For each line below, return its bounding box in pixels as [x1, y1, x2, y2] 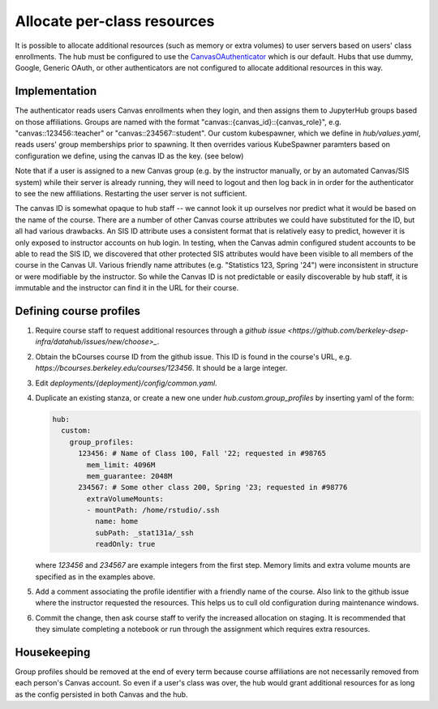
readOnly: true [94, 539, 156, 549]
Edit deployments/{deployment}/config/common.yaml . [35, 378, 218, 388]
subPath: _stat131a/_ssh [94, 528, 194, 537]
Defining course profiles [15, 304, 141, 318]
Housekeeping [15, 645, 91, 659]
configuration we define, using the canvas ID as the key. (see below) [15, 151, 244, 161]
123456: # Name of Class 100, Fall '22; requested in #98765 [78, 449, 327, 458]
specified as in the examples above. [35, 572, 156, 582]
